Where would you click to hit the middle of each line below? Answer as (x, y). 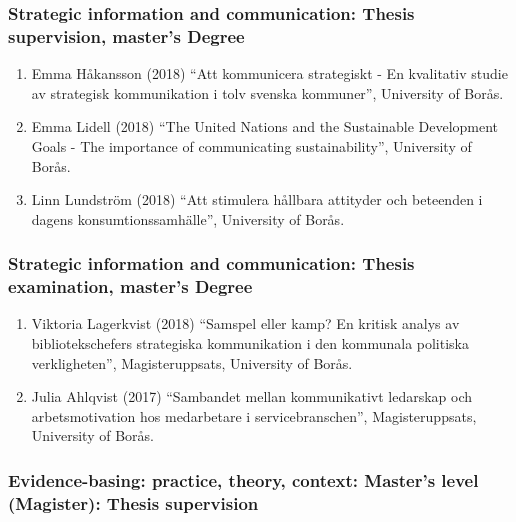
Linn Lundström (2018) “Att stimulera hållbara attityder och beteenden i (257, 199)
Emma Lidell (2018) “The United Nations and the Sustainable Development (265, 126)
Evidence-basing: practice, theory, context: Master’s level (243, 479)
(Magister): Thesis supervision (133, 502)
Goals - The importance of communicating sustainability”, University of (251, 145)
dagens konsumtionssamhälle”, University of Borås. (188, 218)
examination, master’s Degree (130, 286)
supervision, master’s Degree (126, 35)
